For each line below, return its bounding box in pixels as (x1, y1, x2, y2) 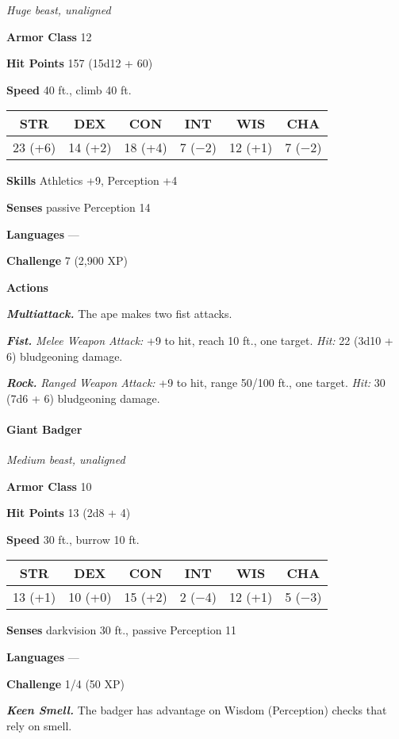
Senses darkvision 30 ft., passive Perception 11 (6, 622, 237, 638)
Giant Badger (6, 420, 82, 437)
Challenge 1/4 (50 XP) (6, 675, 125, 691)
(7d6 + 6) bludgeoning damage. (6, 389, 160, 406)
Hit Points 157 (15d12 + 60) (6, 55, 153, 71)
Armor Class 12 (6, 28, 92, 44)
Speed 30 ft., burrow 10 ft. (6, 530, 140, 547)
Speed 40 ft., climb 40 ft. (6, 81, 132, 98)
